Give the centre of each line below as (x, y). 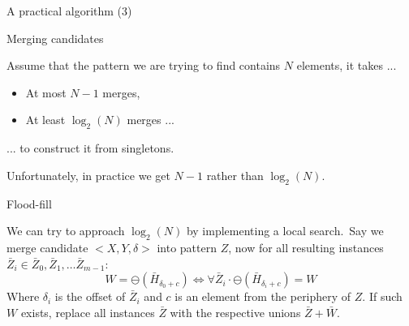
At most (46, 92)
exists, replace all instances (88, 312)
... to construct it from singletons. (90, 148)
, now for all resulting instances (306, 247)
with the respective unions (235, 312)
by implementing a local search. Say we (285, 231)
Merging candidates (55, 38)
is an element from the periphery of (263, 296)
